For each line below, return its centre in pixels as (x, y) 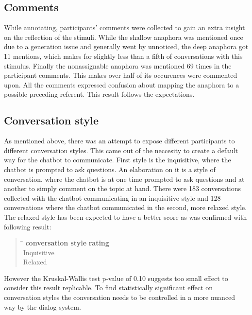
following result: (28, 226)
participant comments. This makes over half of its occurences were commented (121, 75)
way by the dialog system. (42, 306)
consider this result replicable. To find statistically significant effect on (108, 288)
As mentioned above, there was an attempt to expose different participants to (119, 141)
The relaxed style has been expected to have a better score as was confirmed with (126, 217)
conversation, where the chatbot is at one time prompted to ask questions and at (124, 179)
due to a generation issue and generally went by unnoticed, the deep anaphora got (126, 46)
